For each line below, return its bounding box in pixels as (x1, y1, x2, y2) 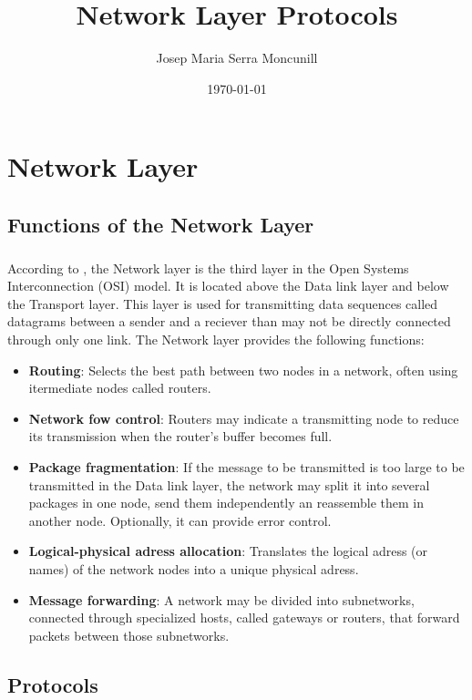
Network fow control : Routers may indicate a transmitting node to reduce (28, 408, 459, 427)
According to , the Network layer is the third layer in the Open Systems (7, 258, 409, 277)
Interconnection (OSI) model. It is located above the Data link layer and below (7, 276, 449, 295)
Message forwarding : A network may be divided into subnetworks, (28, 590, 415, 609)
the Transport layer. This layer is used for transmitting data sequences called (7, 293, 438, 313)
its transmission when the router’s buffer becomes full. (28, 427, 333, 446)
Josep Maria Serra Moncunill (156, 48, 318, 67)
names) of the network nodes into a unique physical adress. (28, 559, 359, 578)
